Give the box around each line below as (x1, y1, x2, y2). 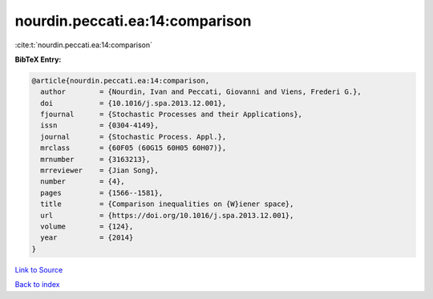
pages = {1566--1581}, (40, 188, 164, 197)
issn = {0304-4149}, (40, 121, 160, 130)
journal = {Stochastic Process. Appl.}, (40, 132, 227, 141)
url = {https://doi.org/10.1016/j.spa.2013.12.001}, (40, 211, 294, 220)
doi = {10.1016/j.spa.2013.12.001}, (40, 99, 227, 107)
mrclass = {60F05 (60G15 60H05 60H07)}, (40, 143, 227, 152)
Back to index (14, 280, 60, 289)
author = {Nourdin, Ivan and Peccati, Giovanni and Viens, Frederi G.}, (40, 87, 362, 96)
